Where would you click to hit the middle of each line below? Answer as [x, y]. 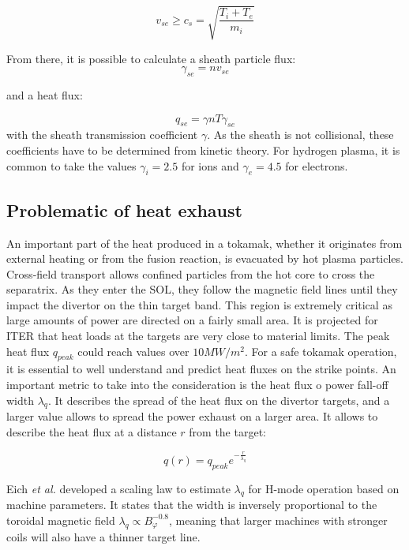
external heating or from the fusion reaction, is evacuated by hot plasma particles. [205, 258]
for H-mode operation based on [324, 488]
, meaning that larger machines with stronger [278, 520]
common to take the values [71, 165]
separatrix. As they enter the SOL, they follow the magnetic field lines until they [202, 289]
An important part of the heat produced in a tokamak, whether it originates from [204, 243]
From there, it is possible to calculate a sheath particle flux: [151, 58]
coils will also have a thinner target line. [103, 537]
